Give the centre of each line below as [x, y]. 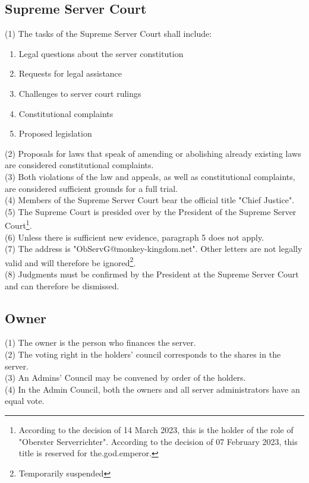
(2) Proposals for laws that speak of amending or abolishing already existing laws [153, 153]
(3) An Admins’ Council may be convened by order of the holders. [125, 378]
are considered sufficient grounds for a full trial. [91, 188]
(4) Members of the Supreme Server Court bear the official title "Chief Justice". [150, 200]
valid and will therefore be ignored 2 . [70, 261]
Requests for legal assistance [70, 73]
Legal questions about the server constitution [101, 53]
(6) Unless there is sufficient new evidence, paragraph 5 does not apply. [135, 237]
